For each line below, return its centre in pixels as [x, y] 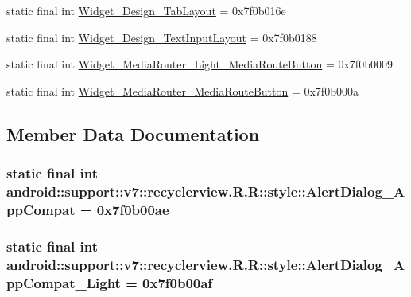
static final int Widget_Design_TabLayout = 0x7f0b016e [146, 10]
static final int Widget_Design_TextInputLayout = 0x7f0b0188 [162, 37]
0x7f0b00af [178, 282]
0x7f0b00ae [133, 209]
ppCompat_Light [64, 282]
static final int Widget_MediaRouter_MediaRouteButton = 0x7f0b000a [182, 90]
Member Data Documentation [133, 133]
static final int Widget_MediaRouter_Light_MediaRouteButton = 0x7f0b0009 [200, 64]
